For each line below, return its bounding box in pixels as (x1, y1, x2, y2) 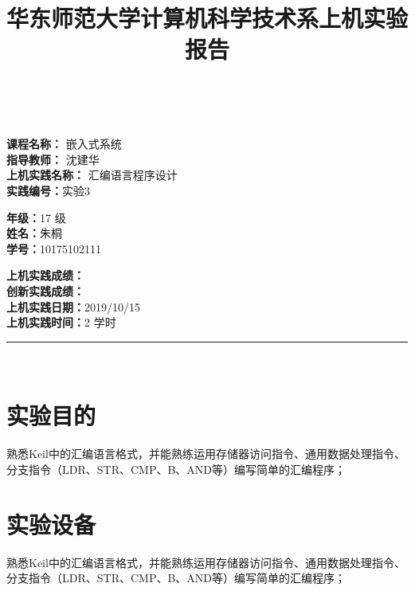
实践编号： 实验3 (6, 182, 90, 198)
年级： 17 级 (6, 209, 66, 225)
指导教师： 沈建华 (6, 151, 100, 167)
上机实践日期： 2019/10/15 (6, 298, 140, 315)
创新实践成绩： (6, 282, 84, 299)
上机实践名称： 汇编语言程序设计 (6, 166, 178, 183)
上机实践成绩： (6, 267, 84, 284)
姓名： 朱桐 (6, 225, 62, 241)
